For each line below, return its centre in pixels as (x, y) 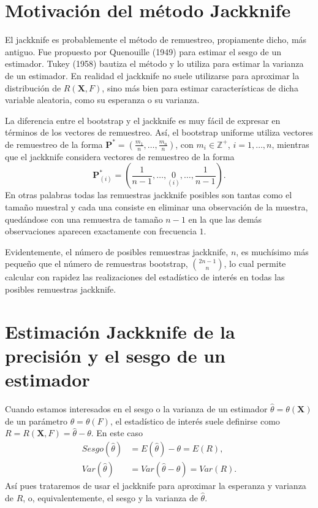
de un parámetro (36, 421)
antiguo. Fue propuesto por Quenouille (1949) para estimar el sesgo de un (143, 51)
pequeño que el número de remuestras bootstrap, (97, 264)
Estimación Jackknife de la (120, 331)
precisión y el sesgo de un (115, 355)
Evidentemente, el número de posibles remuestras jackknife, (117, 251)
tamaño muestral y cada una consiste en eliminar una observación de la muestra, (157, 207)
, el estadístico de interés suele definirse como (195, 421)
